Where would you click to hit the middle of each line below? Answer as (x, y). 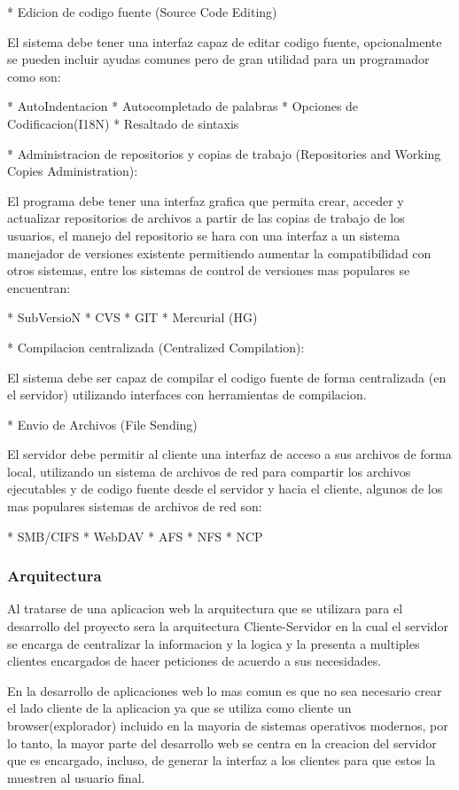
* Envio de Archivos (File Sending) (102, 424)
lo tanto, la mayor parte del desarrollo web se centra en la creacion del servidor (222, 743)
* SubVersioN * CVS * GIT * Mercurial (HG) (132, 317)
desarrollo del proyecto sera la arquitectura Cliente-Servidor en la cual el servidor (228, 626)
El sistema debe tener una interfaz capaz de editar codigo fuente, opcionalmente (225, 41)
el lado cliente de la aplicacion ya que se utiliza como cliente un (179, 708)
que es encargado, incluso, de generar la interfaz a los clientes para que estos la (222, 760)
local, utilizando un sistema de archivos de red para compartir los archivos (209, 471)
